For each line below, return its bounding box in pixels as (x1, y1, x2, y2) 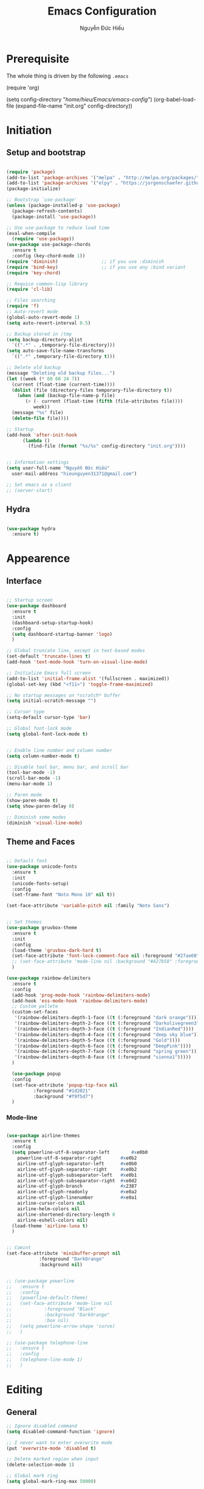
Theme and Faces (6, 836, 75, 847)
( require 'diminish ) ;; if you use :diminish (6, 258, 165, 265)
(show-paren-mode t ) (6, 797, 59, 803)
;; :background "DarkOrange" (6, 1312, 110, 1318)
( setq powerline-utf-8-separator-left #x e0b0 (12, 1150, 148, 1156)
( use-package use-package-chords (6, 242, 91, 248)
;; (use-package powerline (6, 1278, 75, 1284)
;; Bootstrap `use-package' (6, 197, 78, 203)
